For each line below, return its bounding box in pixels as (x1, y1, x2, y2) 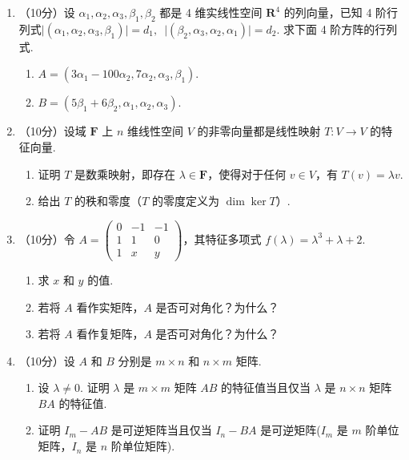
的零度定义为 (151, 192, 219, 209)
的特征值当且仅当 (221, 379, 311, 396)
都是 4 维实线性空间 (159, 4, 263, 20)
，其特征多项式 (182, 230, 262, 247)
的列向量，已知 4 (283, 4, 372, 20)
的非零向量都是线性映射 (197, 123, 321, 139)
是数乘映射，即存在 (74, 165, 176, 182)
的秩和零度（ (74, 192, 142, 209)
